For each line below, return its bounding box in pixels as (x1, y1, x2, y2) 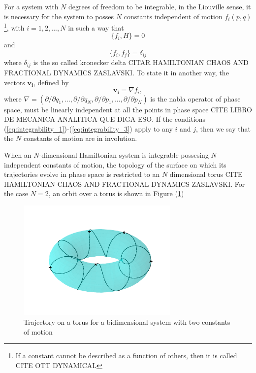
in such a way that (68, 22, 124, 33)
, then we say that (195, 123, 251, 134)
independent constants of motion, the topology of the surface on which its (4, 159, 226, 170)
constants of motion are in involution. (24, 133, 137, 143)
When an (4, 149, 32, 160)
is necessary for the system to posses (4, 11, 114, 21)
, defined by (33, 77, 69, 87)
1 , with (4, 21, 25, 33)
